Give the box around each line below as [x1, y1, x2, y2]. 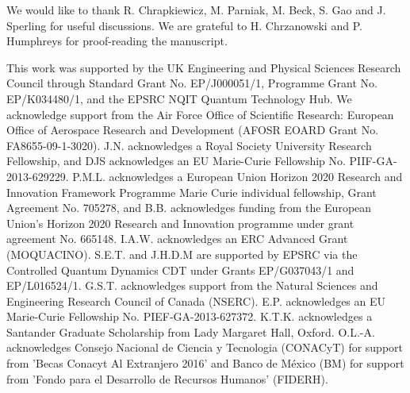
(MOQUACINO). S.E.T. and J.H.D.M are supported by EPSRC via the [6, 245, 358, 262]
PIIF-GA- [349, 152, 397, 169]
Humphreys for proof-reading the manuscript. [6, 33, 228, 49]
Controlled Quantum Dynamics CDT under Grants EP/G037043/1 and [6, 261, 354, 278]
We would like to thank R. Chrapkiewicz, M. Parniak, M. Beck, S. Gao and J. [6, 2, 386, 17]
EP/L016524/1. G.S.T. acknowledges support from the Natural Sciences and [6, 277, 378, 294]
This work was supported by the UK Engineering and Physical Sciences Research [6, 59, 401, 75]
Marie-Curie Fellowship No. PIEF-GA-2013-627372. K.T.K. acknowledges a [6, 308, 373, 325]
